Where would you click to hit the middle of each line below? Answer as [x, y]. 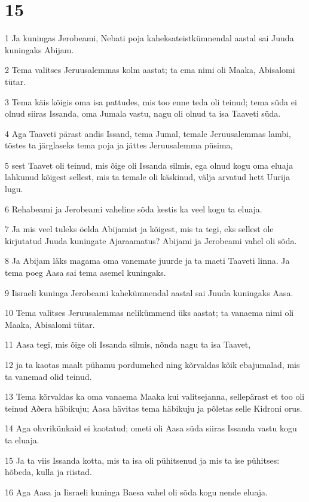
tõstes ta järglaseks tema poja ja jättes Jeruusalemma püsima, [119, 145]
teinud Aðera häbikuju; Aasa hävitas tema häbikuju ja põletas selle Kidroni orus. [154, 408]
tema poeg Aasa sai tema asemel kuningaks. [85, 273]
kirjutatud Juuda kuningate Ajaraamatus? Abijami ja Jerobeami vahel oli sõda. [151, 240]
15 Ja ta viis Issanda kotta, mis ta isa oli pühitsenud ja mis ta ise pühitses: [142, 460]
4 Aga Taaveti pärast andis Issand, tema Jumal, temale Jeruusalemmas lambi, [148, 133]
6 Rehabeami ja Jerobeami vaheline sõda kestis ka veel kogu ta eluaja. [134, 209]
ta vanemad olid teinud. [48, 376]
